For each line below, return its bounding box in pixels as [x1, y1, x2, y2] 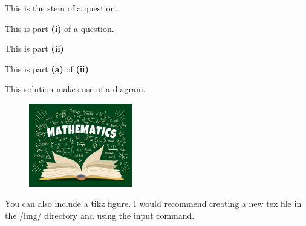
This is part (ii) [5, 42, 64, 55]
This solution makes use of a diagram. [5, 83, 146, 95]
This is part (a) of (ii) [5, 62, 89, 75]
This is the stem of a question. [5, 2, 118, 14]
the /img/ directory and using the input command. [5, 209, 195, 221]
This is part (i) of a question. [5, 22, 114, 34]
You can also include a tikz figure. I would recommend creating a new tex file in [5, 197, 302, 210]
